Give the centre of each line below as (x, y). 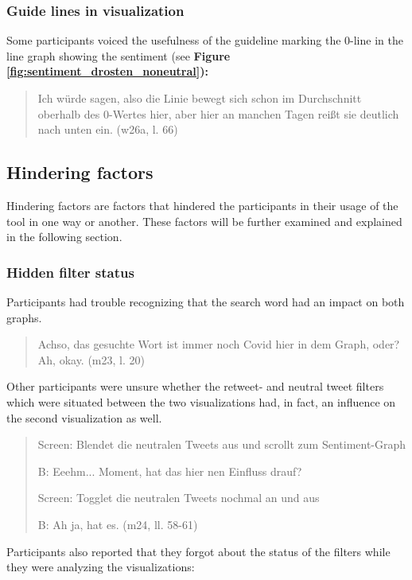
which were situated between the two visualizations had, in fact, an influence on (201, 401)
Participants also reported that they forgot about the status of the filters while (198, 551)
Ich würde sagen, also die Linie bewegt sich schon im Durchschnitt (200, 98)
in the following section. (64, 237)
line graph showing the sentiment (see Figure (119, 55)
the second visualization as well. (84, 417)
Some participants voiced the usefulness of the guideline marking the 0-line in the (205, 40)
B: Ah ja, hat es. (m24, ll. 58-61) (118, 524)
